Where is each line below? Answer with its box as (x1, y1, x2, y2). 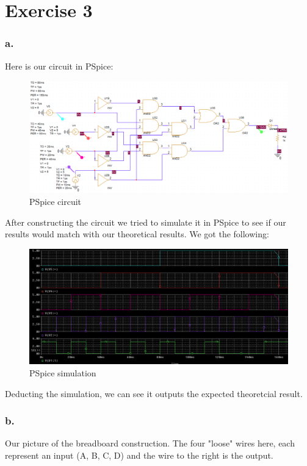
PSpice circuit (29, 195, 82, 208)
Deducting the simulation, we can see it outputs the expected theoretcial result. (5, 387, 303, 400)
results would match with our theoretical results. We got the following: (5, 228, 269, 240)
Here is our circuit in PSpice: (5, 59, 114, 72)
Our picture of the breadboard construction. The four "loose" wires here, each (5, 437, 295, 450)
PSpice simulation (29, 367, 96, 379)
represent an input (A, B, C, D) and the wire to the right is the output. (5, 449, 273, 462)
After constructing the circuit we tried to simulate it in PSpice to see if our (5, 215, 286, 228)
